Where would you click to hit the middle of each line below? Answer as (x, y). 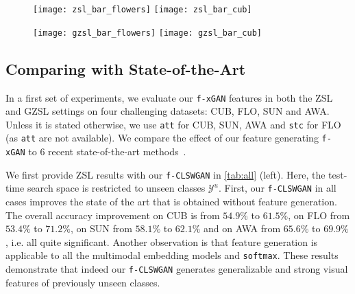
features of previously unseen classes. (83, 282)
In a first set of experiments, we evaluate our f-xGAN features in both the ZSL (169, 97)
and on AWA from (242, 228)
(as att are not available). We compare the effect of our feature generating (162, 138)
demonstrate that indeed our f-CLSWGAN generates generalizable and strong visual (177, 269)
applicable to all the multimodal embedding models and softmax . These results (172, 255)
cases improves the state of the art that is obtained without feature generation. (171, 202)
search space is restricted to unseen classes (116, 188)
